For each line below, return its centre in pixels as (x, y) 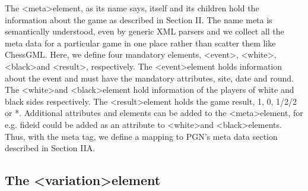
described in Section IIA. (50, 148)
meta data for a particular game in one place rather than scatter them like (140, 43)
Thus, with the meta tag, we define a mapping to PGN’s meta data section (141, 136)
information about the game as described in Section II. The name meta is (139, 19)
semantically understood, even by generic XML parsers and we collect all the (145, 31)
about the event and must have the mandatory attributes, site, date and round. (149, 78)
